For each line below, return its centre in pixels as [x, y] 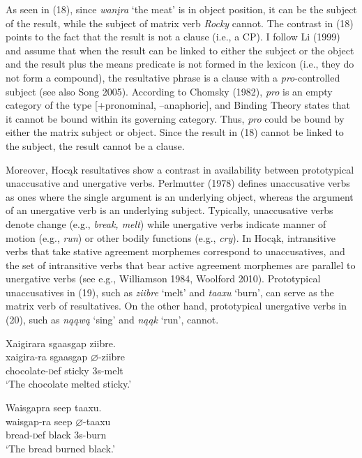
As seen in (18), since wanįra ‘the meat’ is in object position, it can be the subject [181, 9]
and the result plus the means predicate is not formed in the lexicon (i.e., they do [180, 64]
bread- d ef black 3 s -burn [56, 435]
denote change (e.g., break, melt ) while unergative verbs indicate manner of [166, 223]
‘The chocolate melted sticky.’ [69, 384]
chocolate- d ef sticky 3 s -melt [65, 370]
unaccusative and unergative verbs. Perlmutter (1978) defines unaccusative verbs [178, 183]
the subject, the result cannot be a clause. [95, 145]
